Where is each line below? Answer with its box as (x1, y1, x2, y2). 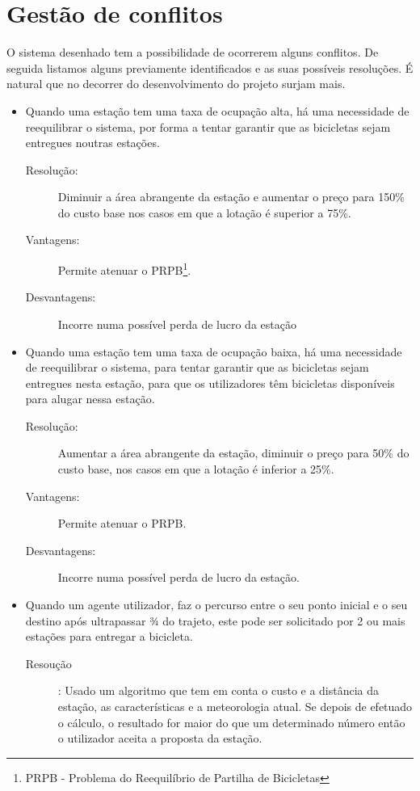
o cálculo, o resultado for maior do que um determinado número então (57, 713, 405, 730)
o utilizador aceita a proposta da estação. (57, 730, 262, 747)
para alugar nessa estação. (25, 390, 155, 407)
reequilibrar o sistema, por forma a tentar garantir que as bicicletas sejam (25, 118, 391, 135)
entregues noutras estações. (25, 134, 160, 151)
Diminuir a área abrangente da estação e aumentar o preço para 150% (57, 188, 405, 205)
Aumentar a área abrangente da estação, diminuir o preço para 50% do (57, 444, 409, 461)
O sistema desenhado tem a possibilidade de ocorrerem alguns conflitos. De (6, 44, 379, 61)
